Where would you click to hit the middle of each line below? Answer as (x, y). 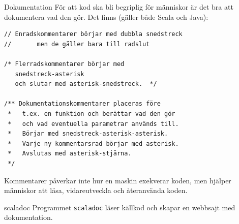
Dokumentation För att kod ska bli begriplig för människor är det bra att (119, 7)
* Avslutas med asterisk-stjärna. (70, 154)
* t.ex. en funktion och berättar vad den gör (92, 114)
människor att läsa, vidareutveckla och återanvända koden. (96, 190)
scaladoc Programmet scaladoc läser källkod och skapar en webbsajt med (120, 207)
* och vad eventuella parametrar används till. (93, 124)
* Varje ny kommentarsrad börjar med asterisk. (93, 143)
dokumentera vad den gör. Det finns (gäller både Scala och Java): (106, 17)
